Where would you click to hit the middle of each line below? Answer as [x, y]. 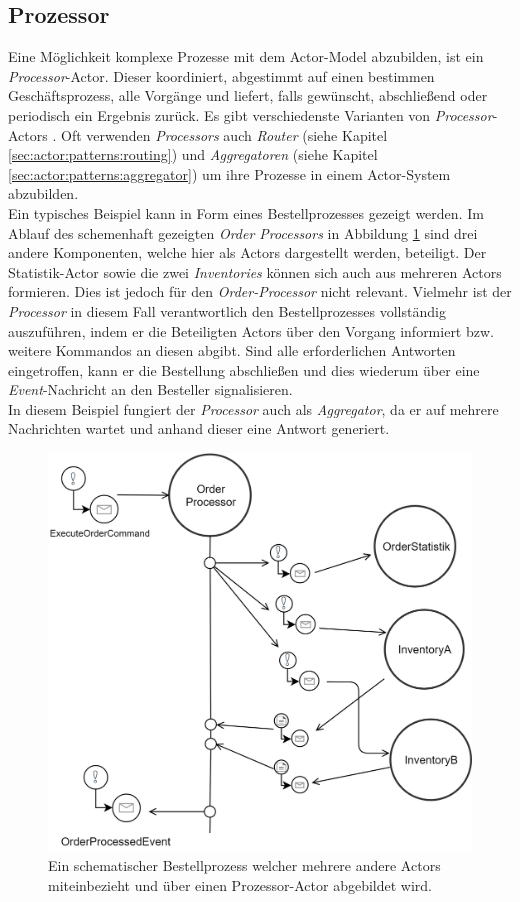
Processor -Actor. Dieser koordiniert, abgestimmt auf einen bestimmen [221, 75]
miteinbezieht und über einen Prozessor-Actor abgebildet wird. [240, 885]
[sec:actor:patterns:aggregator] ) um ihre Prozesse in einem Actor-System [229, 173]
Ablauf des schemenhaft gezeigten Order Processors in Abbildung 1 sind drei [243, 232]
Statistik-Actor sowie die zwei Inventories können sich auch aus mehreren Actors [255, 271]
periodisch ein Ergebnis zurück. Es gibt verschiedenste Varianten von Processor [250, 114]
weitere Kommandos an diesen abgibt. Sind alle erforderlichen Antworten [232, 350]
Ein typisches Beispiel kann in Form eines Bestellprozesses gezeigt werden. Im [246, 212]
